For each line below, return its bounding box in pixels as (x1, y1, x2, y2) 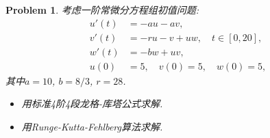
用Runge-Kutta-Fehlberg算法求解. (21, 119, 163, 133)
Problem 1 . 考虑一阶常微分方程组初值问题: (5, 3, 199, 16)
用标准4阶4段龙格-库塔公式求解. (21, 96, 163, 111)
